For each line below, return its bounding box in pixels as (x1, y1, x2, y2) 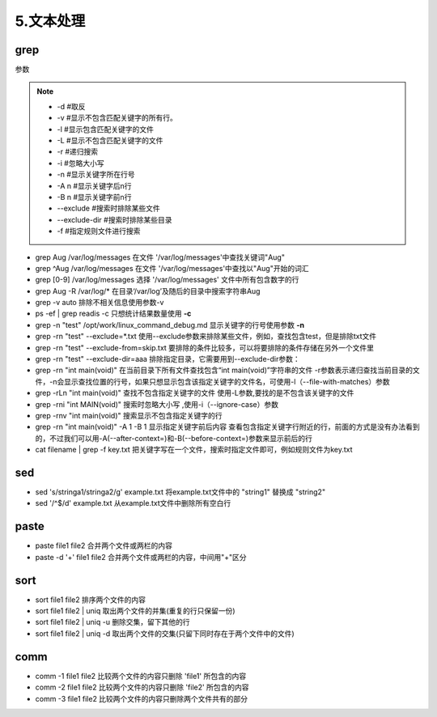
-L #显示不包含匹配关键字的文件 (57, 136, 163, 146)
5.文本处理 (15, 12, 86, 30)
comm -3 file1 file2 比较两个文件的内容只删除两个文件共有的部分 (35, 694, 248, 703)
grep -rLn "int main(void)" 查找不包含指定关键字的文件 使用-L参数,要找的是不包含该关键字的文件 (35, 388, 354, 398)
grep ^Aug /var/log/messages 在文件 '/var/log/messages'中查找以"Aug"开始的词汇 (35, 263, 309, 273)
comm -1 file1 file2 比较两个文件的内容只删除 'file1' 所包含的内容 (35, 671, 247, 681)
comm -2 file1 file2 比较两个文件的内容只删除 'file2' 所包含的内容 (35, 682, 250, 692)
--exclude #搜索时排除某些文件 (57, 203, 161, 214)
